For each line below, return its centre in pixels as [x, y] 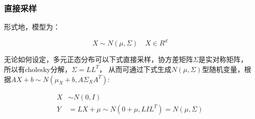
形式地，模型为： [32, 27]
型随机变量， [223, 69]
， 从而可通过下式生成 [135, 69]
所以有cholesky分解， [38, 69]
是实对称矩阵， [223, 59]
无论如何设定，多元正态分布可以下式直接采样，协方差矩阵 [98, 59]
